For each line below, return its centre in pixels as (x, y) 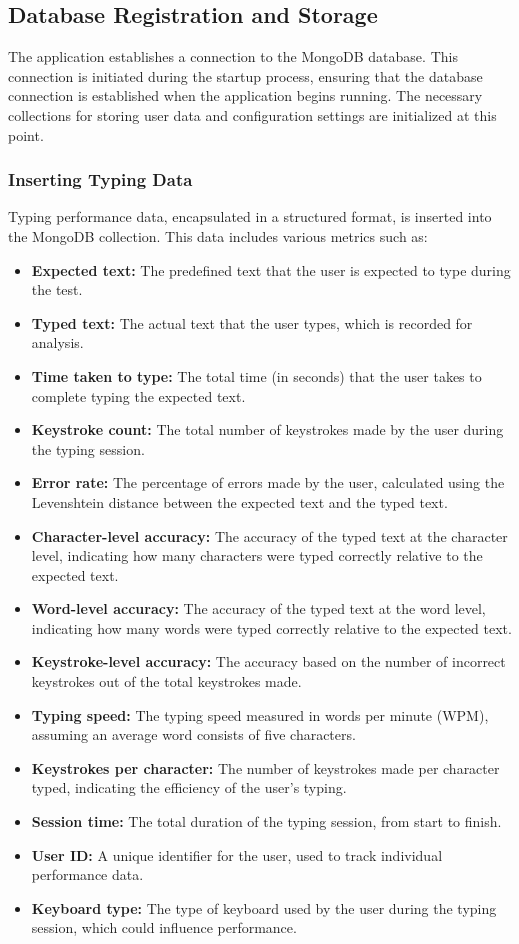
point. (26, 134)
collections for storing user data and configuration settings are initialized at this (252, 114)
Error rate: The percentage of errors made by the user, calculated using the (268, 482)
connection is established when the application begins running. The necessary (245, 95)
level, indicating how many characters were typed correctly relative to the (257, 555)
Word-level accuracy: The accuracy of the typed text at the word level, (258, 608)
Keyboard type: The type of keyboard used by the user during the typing (264, 907)
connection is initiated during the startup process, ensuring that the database (245, 75)
